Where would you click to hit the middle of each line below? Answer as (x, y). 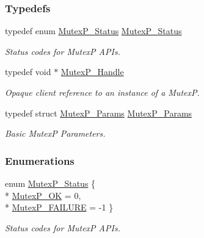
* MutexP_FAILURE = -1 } (59, 207)
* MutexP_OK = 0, (43, 195)
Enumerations (40, 160)
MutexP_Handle (92, 72)
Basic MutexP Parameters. (55, 133)
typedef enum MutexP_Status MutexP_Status (93, 31)
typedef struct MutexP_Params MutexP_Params (99, 113)
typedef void (28, 72)
